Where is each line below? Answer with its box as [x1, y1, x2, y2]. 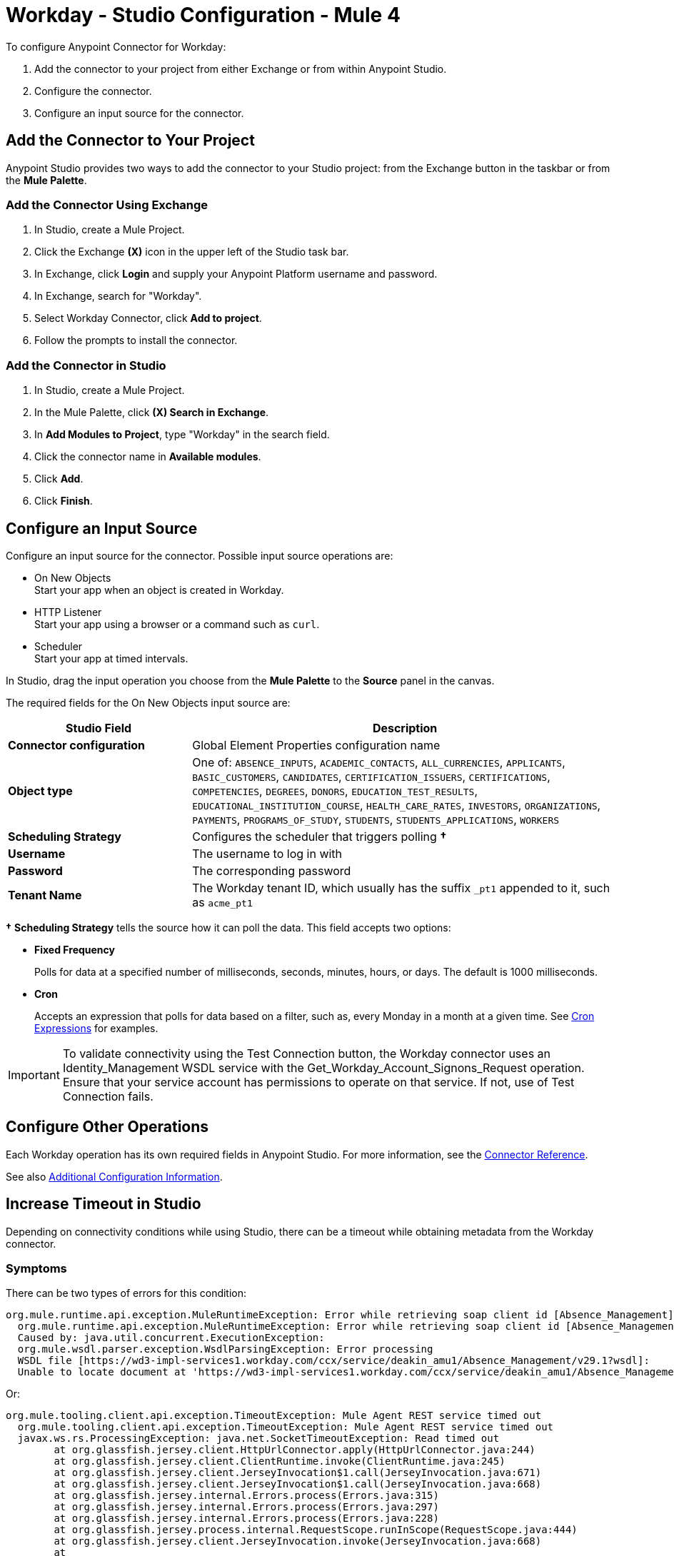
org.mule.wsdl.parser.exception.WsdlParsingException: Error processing [17, 1343, 433, 1355]
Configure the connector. [34, 84, 152, 97]
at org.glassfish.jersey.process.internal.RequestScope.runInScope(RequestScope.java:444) [54, 1524, 578, 1536]
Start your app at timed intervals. [34, 652, 188, 665]
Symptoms [6, 1261, 67, 1275]
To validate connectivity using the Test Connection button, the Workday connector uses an [62, 1046, 551, 1061]
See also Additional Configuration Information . [6, 1170, 223, 1183]
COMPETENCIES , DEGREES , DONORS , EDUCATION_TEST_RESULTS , [192, 783, 478, 798]
